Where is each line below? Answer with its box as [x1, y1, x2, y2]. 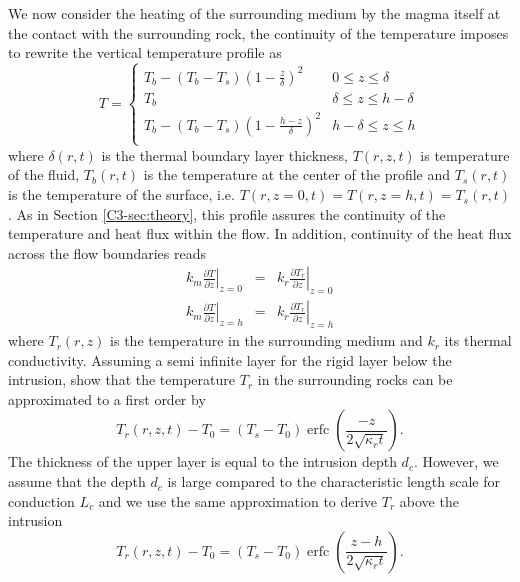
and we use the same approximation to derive [98, 490, 378, 511]
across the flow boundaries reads [8, 242, 206, 263]
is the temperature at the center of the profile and [143, 164, 451, 185]
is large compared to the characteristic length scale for [167, 471, 500, 492]
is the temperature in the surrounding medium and [110, 330, 423, 351]
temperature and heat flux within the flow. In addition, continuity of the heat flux [8, 223, 512, 244]
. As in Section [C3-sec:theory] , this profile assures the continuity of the [8, 203, 446, 224]
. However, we [413, 451, 499, 472]
